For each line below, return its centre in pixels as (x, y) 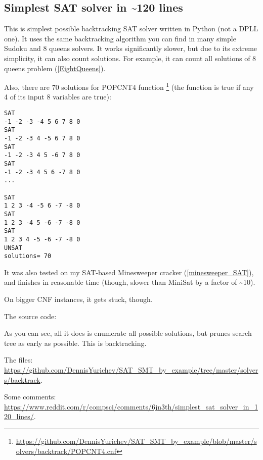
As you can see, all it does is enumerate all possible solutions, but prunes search (128, 333)
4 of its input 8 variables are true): (58, 97)
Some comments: (30, 397)
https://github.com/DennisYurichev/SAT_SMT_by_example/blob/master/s (136, 441)
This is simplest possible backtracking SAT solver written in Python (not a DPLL (131, 29)
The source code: (30, 316)
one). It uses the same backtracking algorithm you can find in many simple (120, 38)
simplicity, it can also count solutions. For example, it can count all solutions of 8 (130, 58)
